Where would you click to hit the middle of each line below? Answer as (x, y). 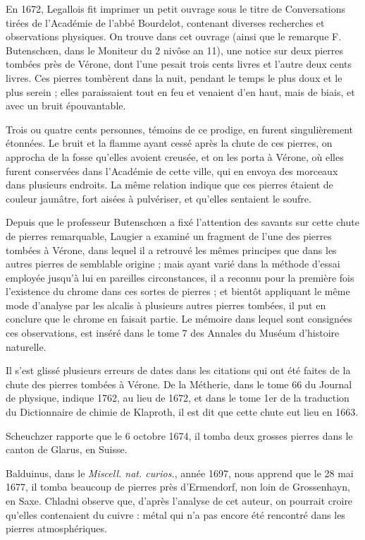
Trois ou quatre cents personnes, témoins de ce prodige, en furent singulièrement (180, 129)
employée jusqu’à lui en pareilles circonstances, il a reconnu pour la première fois (180, 277)
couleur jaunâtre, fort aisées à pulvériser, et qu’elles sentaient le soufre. (159, 198)
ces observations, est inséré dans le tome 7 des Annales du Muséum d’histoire (173, 333)
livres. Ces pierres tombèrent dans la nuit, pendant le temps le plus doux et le (174, 77)
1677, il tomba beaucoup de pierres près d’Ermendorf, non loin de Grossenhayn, (178, 487)
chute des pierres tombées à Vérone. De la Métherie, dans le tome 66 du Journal (179, 384)
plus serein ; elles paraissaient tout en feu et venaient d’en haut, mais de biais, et (180, 91)
